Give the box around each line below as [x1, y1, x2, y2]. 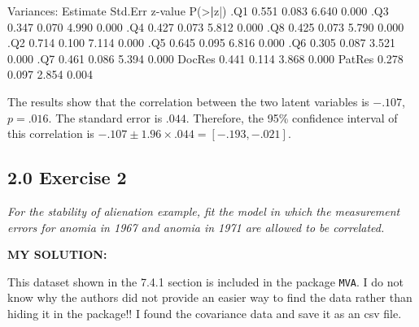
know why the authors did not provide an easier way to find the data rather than [7, 289, 412, 306]
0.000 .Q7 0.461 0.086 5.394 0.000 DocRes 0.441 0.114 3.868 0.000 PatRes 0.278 [7, 49, 404, 67]
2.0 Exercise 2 [7, 165, 127, 190]
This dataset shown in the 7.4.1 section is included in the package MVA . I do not [7, 273, 404, 290]
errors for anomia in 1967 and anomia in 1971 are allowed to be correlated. [7, 218, 385, 235]
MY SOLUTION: [7, 246, 107, 263]
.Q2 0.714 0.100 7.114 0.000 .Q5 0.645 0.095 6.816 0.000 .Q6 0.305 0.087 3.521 [7, 34, 396, 51]
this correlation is [7, 125, 94, 142]
